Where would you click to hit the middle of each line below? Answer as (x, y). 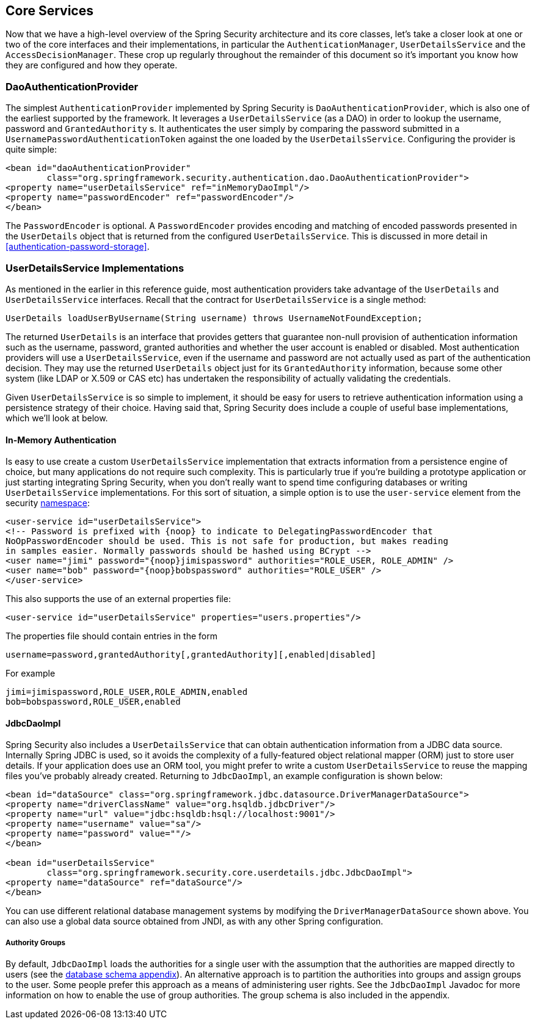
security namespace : (48, 503)
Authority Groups (36, 942)
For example (31, 674)
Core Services (49, 11)
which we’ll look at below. (57, 418)
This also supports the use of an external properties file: (118, 599)
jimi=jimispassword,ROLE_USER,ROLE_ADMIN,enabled (127, 692)
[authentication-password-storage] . (78, 247)
